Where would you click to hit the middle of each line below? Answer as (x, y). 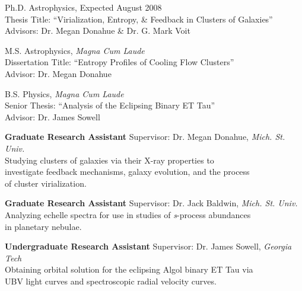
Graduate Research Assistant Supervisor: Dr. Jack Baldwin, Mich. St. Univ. (151, 203)
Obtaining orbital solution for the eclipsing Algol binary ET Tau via (129, 269)
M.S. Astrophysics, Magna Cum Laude (75, 50)
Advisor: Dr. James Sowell (53, 116)
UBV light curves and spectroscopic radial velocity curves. (111, 281)
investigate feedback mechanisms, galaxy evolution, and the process (127, 172)
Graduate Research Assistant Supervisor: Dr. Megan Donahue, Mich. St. (145, 137)
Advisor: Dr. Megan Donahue (58, 73)
